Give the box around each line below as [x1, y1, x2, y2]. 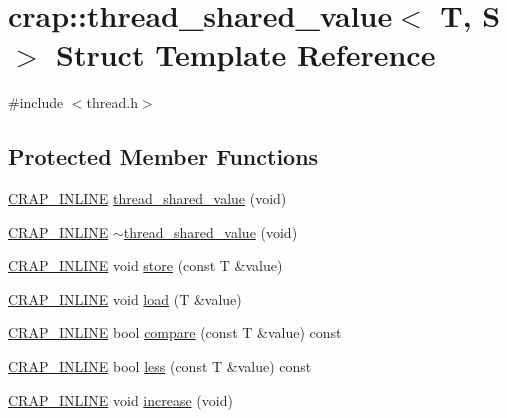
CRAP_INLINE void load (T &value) [8, 288, 242, 309]
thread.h [86, 92, 138, 113]
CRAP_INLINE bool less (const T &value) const [8, 356, 312, 377]
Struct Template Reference [56, 34, 436, 75]
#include [8, 92, 64, 113]
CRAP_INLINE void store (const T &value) [8, 255, 283, 276]
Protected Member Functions [8, 141, 319, 172]
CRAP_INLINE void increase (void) [8, 389, 233, 410]
